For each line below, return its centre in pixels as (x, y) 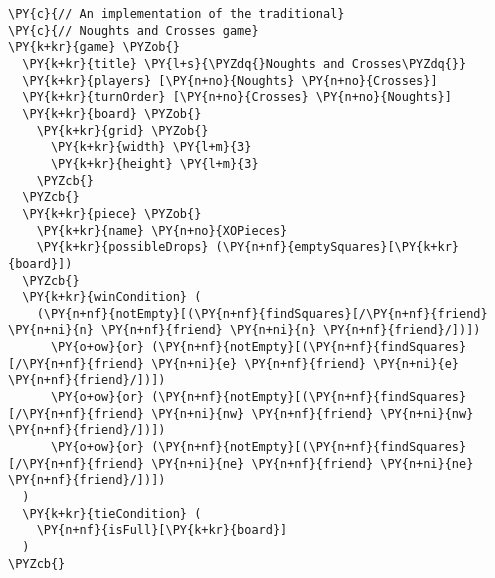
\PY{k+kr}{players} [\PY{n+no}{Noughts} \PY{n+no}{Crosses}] (230, 80)
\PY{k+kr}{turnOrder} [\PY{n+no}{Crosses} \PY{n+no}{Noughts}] (237, 97)
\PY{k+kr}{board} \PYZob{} (112, 113)
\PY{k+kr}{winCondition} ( (112, 297)
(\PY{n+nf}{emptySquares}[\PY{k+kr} (337, 247)
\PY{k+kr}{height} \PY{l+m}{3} (154, 163)
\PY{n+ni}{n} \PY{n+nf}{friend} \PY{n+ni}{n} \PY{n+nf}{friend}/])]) (244, 330)
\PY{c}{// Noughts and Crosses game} (133, 30)
